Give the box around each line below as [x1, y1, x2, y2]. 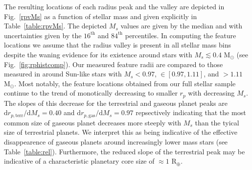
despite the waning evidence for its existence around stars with [4, 49, 192, 59]
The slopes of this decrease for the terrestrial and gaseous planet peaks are [4, 97, 228, 108]
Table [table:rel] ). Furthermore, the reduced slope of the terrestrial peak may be [4, 146, 245, 156]
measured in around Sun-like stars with [4, 69, 122, 79]
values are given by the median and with [120, 21, 243, 31]
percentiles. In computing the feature [125, 30, 236, 40]
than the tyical [195, 117, 239, 127]
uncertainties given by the [4, 30, 82, 40]
